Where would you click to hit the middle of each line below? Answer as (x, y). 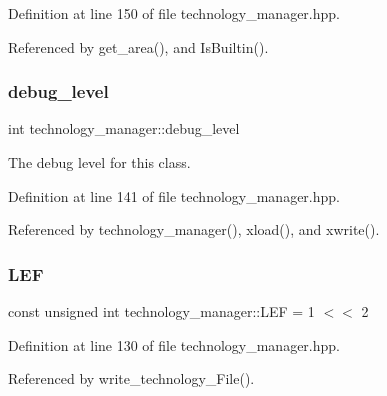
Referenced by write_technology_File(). (131, 378)
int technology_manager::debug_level (124, 128)
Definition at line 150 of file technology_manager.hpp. (174, 13)
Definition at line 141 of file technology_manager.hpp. (174, 195)
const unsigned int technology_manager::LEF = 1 (161, 311)
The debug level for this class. (99, 162)
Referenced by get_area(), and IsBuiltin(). (138, 46)
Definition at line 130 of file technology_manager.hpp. (174, 344)
